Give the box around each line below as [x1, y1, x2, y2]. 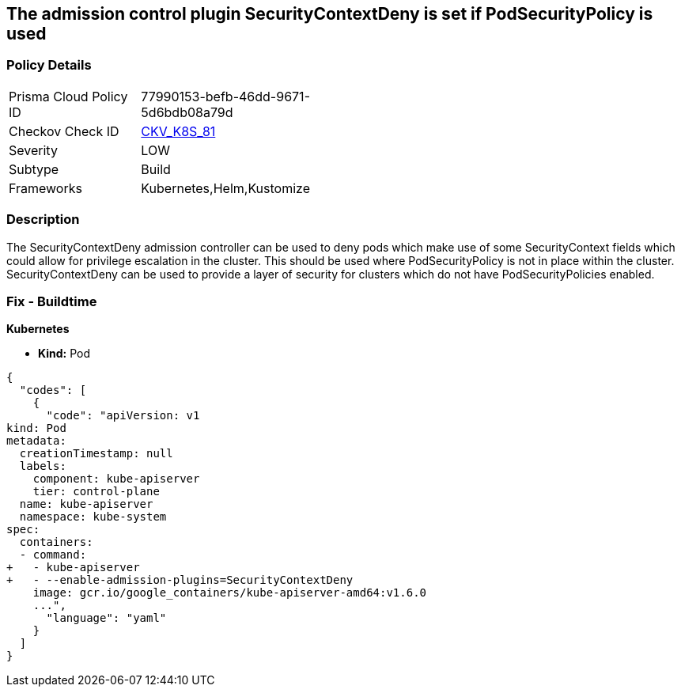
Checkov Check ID [9, 123, 119, 139]
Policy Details [6, 57, 92, 74]
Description [6, 211, 80, 228]
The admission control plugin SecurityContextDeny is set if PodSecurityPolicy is [6, 4, 653, 24]
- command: [19, 548, 87, 562]
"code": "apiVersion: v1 [46, 409, 200, 422]
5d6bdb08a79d [141, 104, 233, 120]
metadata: [6, 434, 66, 448]
